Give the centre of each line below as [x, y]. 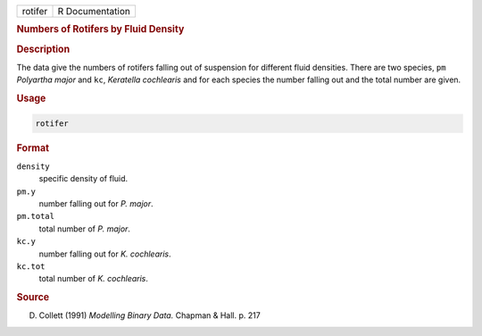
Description [43, 49]
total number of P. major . [85, 229]
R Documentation [94, 11]
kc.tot [31, 266]
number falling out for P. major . [96, 203]
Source [33, 298]
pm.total [36, 216]
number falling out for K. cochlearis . [105, 254]
